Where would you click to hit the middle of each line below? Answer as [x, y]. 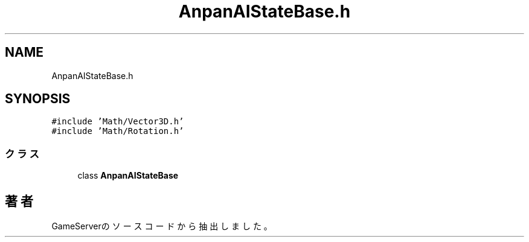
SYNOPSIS [38, 99]
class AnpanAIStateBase [128, 176]
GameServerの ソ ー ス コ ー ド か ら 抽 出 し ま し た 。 [162, 226]
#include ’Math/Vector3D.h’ [118, 122]
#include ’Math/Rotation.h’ [118, 131]
